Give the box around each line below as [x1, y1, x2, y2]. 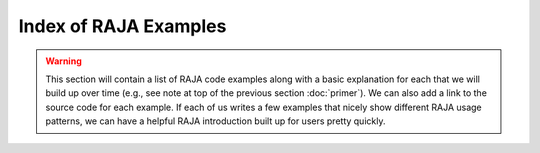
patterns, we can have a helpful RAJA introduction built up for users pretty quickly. [45, 115, 386, 127]
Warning [45, 55, 82, 67]
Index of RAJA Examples [18, 15, 227, 37]
